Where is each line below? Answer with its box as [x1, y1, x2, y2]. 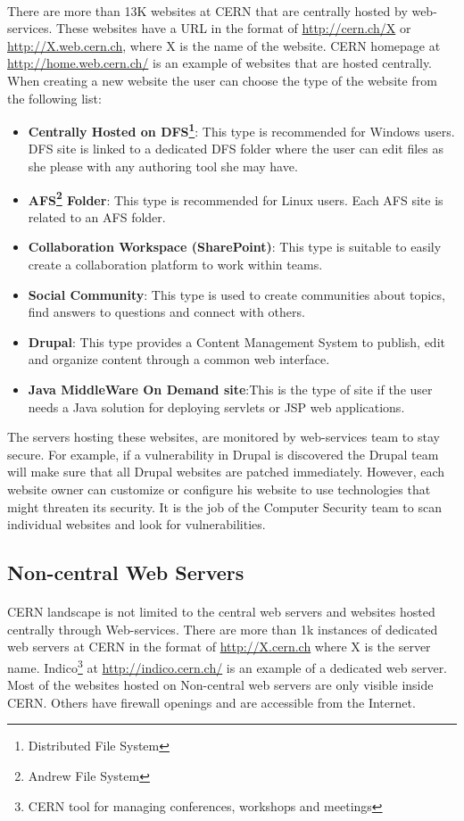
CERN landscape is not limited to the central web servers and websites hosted [7, 602, 435, 621]
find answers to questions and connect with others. [28, 303, 305, 321]
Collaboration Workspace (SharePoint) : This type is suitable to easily [28, 237, 442, 256]
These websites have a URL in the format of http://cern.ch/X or [56, 19, 411, 37]
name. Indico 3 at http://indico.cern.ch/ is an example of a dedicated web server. [7, 655, 448, 676]
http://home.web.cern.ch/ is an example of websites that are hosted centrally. [7, 54, 433, 72]
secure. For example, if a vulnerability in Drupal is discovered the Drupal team [7, 444, 439, 463]
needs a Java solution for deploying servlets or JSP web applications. [28, 397, 405, 416]
